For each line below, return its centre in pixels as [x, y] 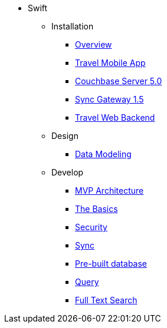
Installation [73, 26]
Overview [94, 44]
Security [91, 227]
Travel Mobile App [110, 63]
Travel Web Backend [115, 117]
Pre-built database [111, 264]
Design [65, 136]
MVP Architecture [109, 190]
